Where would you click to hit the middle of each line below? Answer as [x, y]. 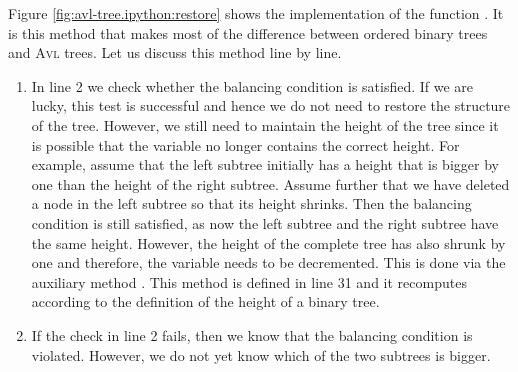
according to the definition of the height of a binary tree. [205, 301]
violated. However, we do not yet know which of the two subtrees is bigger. [261, 354]
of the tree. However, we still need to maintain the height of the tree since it [265, 124]
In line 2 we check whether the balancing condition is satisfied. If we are [252, 85]
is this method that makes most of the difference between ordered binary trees [248, 32]
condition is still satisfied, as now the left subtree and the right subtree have [265, 222]
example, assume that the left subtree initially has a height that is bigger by [265, 164]
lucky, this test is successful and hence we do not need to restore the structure [271, 105]
